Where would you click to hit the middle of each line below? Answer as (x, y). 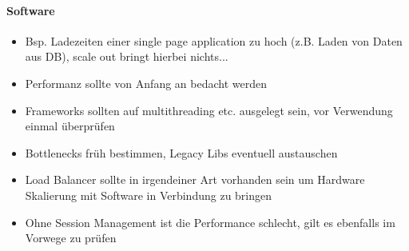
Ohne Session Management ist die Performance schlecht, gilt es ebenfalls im (210, 222)
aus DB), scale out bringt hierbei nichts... (127, 56)
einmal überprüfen (70, 126)
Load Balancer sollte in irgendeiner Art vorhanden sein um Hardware (195, 179)
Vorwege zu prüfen (71, 238)
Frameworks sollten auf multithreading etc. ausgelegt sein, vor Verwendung (209, 110)
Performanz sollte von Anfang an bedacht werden (146, 83)
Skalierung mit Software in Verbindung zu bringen (149, 195)
